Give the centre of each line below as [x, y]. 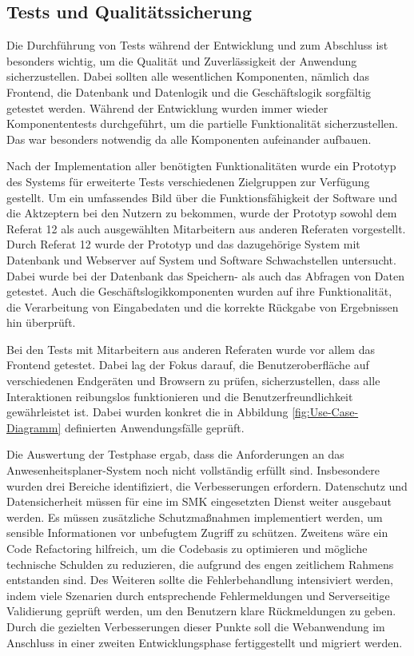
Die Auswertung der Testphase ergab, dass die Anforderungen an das [175, 454]
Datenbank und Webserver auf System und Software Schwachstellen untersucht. [201, 259]
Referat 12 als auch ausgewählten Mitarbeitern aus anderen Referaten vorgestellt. [206, 228]
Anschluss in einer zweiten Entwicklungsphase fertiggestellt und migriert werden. [205, 642]
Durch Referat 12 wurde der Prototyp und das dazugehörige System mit [183, 244]
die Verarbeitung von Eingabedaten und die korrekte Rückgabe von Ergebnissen [203, 306]
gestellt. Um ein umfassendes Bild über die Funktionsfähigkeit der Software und [202, 197]
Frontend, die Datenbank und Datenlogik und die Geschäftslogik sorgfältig [189, 91]
